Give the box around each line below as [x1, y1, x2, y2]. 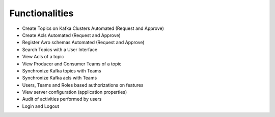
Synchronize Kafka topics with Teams [22, 67, 101, 73]
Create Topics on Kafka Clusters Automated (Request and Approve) [22, 25, 164, 31]
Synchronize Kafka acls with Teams [22, 75, 97, 81]
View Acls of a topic [22, 54, 64, 60]
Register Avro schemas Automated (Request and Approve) [22, 40, 145, 46]
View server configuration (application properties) [22, 89, 127, 95]
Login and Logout [22, 103, 60, 109]
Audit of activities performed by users [22, 96, 102, 102]
